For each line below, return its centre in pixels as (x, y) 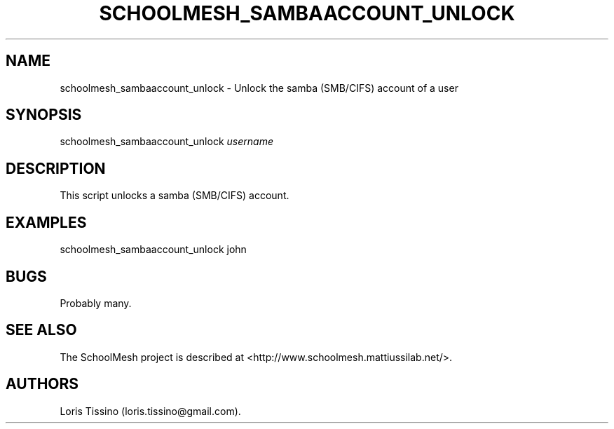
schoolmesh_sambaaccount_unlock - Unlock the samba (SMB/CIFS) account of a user (259, 88)
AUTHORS (42, 384)
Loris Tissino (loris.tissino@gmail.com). (150, 411)
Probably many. (96, 303)
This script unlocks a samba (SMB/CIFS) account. (175, 196)
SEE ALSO (41, 330)
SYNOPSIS (44, 115)
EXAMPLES (46, 222)
